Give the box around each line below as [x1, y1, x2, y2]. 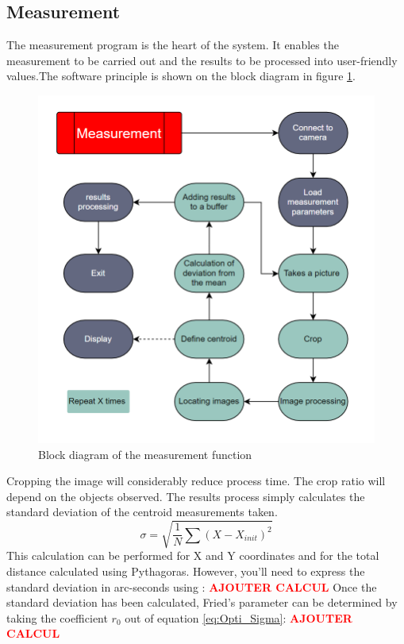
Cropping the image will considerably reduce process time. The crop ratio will [6, 472, 386, 489]
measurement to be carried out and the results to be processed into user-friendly [6, 52, 398, 68]
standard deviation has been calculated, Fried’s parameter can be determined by [6, 594, 398, 611]
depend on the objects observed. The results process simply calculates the [6, 488, 365, 504]
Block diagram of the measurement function [38, 445, 252, 462]
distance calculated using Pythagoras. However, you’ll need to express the [6, 563, 365, 580]
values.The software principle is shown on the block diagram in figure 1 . [6, 67, 356, 84]
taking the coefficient [6, 609, 108, 626]
